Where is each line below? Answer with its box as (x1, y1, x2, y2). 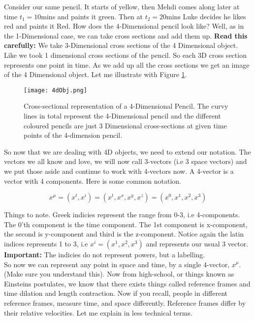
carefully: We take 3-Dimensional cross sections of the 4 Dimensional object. (4, 40, 238, 50)
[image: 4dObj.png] (24, 86, 87, 94)
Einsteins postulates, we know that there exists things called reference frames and (4, 278, 251, 288)
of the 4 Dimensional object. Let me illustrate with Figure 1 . (4, 69, 187, 80)
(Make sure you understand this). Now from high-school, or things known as (4, 269, 234, 279)
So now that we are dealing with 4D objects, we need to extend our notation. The (4, 146, 251, 157)
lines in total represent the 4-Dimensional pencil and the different (24, 111, 221, 120)
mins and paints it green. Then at (41, 11, 143, 21)
